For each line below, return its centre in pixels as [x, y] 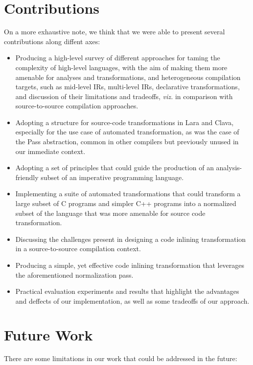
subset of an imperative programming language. [112, 177]
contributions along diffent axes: [52, 41]
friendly [27, 177]
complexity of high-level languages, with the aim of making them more [121, 67]
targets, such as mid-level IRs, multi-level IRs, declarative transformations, [127, 87]
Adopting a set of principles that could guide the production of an [115, 168]
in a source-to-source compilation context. [78, 248]
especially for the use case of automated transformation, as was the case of [127, 132]
